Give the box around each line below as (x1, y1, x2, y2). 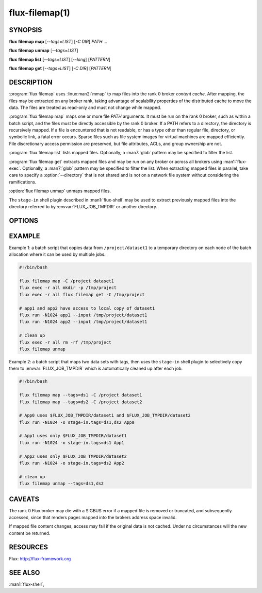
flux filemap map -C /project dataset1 (19, 278, 114, 284)
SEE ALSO (9, 568, 40, 576)
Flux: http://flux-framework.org (9, 556, 71, 561)
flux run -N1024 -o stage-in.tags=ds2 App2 (19, 460, 125, 466)
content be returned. (9, 530, 50, 536)
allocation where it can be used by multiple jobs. (9, 252, 106, 257)
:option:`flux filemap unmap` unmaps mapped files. (9, 188, 111, 194)
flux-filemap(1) (9, 7, 70, 18)
